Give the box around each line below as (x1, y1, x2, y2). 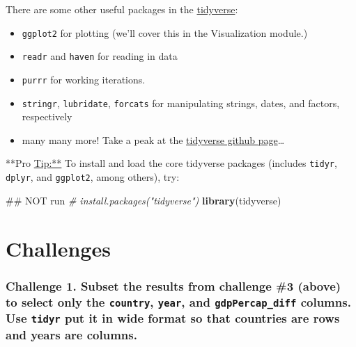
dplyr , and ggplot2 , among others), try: (6, 170, 180, 184)
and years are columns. (6, 325, 137, 343)
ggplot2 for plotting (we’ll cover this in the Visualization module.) (22, 25, 308, 40)
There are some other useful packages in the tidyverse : (6, 2, 238, 16)
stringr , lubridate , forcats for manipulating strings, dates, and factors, (22, 95, 340, 110)
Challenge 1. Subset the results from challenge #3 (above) (6, 277, 341, 294)
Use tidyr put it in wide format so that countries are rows (6, 309, 340, 327)
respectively (22, 109, 72, 124)
